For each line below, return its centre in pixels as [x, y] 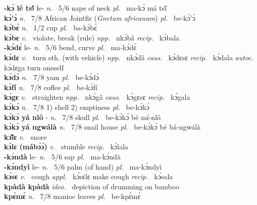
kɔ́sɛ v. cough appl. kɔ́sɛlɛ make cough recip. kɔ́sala [89, 176]
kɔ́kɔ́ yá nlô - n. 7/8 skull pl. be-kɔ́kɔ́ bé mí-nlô [83, 117]
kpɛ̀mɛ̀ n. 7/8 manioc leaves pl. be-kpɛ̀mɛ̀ [72, 196]
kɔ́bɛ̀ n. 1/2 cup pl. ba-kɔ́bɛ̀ [51, 28]
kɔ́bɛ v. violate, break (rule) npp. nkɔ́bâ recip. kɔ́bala [92, 37]
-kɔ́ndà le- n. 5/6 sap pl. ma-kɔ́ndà [62, 156]
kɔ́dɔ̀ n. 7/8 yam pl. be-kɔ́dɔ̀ [52, 77]
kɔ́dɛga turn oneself [34, 67]
